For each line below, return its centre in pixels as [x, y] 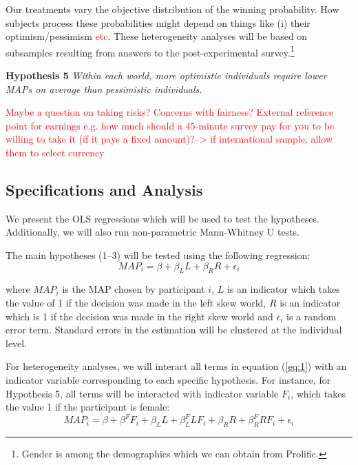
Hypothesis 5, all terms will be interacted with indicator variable [142, 393]
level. [17, 343]
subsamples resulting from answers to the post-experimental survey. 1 [150, 51]
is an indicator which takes [283, 289]
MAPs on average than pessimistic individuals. [104, 89]
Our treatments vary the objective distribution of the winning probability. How [172, 9]
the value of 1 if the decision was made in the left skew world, [136, 302]
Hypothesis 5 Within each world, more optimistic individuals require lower [166, 75]
